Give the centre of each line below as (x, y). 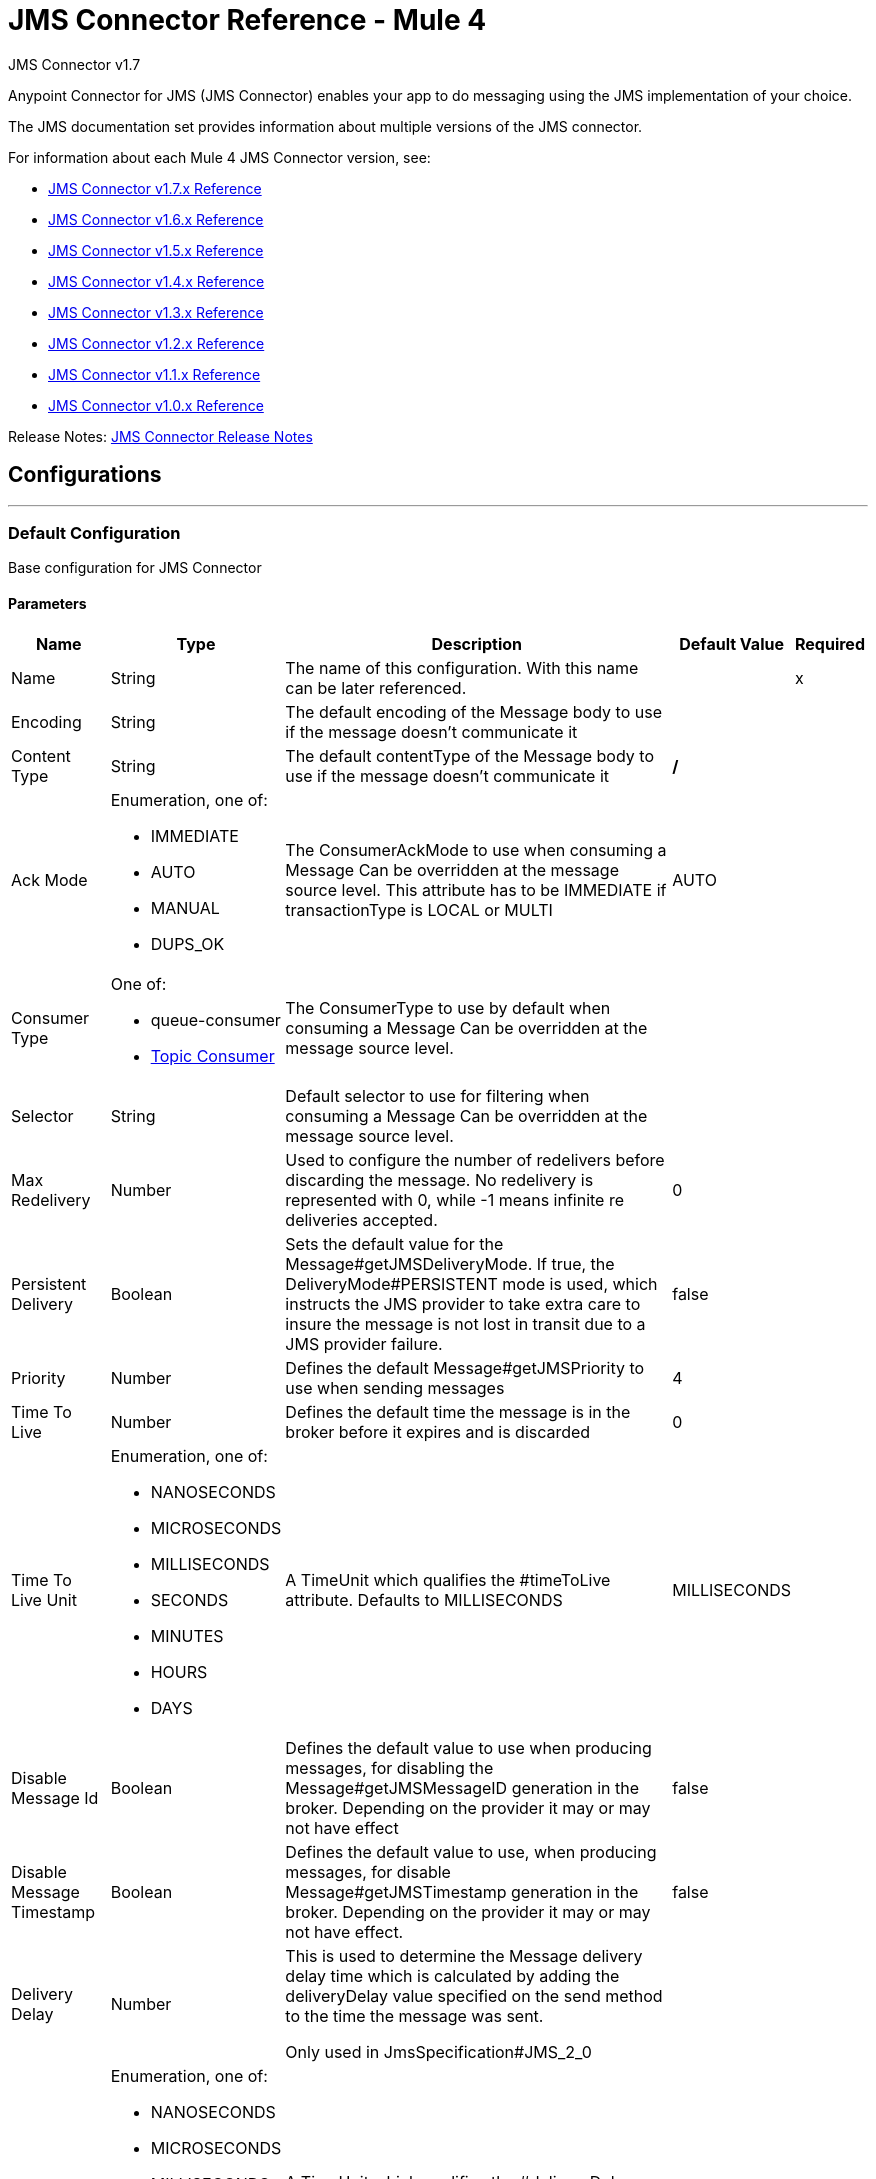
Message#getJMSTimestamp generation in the (462, 1891)
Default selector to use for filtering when (437, 1095)
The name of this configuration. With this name (462, 667)
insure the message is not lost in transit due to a (465, 1323)
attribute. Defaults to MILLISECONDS (424, 1599)
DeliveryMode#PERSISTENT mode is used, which (471, 1283)
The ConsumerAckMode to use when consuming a (476, 849)
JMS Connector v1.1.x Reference (154, 374)
